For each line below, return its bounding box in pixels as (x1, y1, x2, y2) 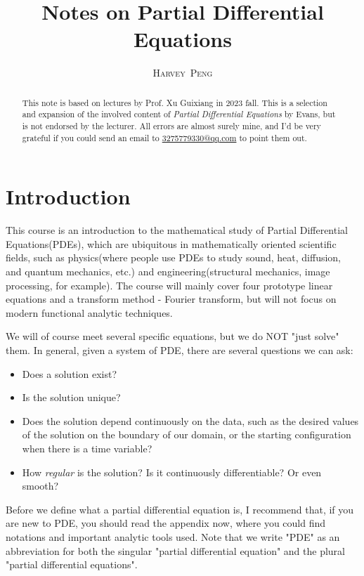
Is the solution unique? (22, 390, 121, 405)
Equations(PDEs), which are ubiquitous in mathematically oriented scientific (6, 236, 337, 251)
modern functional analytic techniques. (6, 305, 173, 320)
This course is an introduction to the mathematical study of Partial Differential (6, 223, 348, 237)
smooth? (22, 478, 59, 493)
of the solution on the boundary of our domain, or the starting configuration (22, 427, 351, 442)
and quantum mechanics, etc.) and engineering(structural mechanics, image (6, 264, 330, 279)
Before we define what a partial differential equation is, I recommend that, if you (6, 502, 354, 516)
